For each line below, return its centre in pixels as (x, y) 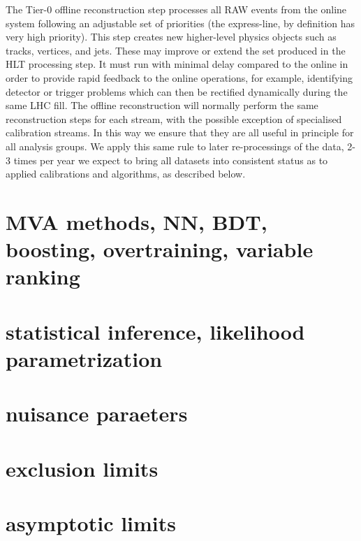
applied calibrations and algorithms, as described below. (126, 174)
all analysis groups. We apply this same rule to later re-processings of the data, (175, 146)
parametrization (84, 358)
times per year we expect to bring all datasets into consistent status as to (171, 160)
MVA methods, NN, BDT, (137, 221)
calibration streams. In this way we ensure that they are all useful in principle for (180, 132)
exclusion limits (82, 468)
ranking (43, 276)
